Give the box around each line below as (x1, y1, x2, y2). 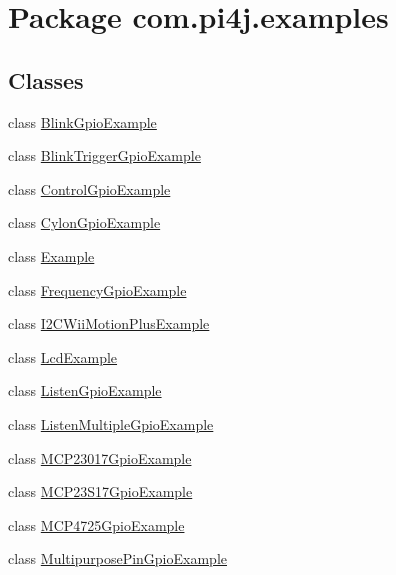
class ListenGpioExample (8, 380, 162, 401)
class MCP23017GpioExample (8, 447, 192, 468)
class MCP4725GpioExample (8, 514, 185, 535)
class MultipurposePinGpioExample (8, 548, 227, 569)
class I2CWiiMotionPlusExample (8, 313, 210, 334)
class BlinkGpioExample (8, 111, 157, 132)
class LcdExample (8, 346, 118, 367)
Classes (8, 64, 84, 95)
